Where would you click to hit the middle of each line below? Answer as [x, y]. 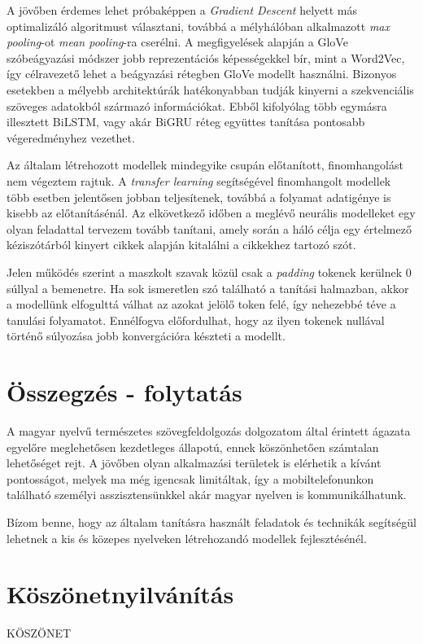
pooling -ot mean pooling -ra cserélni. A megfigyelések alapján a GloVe [177, 42]
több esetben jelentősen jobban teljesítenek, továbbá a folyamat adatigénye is [199, 197]
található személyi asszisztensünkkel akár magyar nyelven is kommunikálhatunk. [207, 495]
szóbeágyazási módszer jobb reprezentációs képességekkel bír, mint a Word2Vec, [206, 57]
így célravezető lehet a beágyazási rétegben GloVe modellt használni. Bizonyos [202, 74]
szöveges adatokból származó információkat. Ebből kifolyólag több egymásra [197, 105]
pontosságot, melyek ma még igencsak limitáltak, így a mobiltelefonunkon [190, 478]
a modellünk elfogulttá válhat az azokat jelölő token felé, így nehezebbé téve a [201, 304]
